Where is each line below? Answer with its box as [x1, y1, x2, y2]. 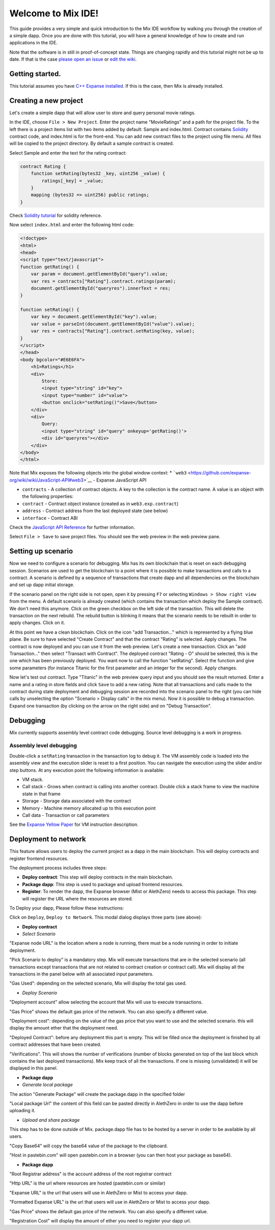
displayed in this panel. [9, 1065, 58, 1071]
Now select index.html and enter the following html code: [9, 222, 134, 228]
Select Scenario [22, 931, 56, 937]
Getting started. [9, 69, 61, 78]
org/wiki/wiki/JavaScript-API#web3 [9, 477, 84, 483]
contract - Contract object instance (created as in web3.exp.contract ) [22, 500, 179, 507]
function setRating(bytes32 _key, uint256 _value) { [31, 171, 166, 177]
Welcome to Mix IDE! [9, 8, 99, 19]
